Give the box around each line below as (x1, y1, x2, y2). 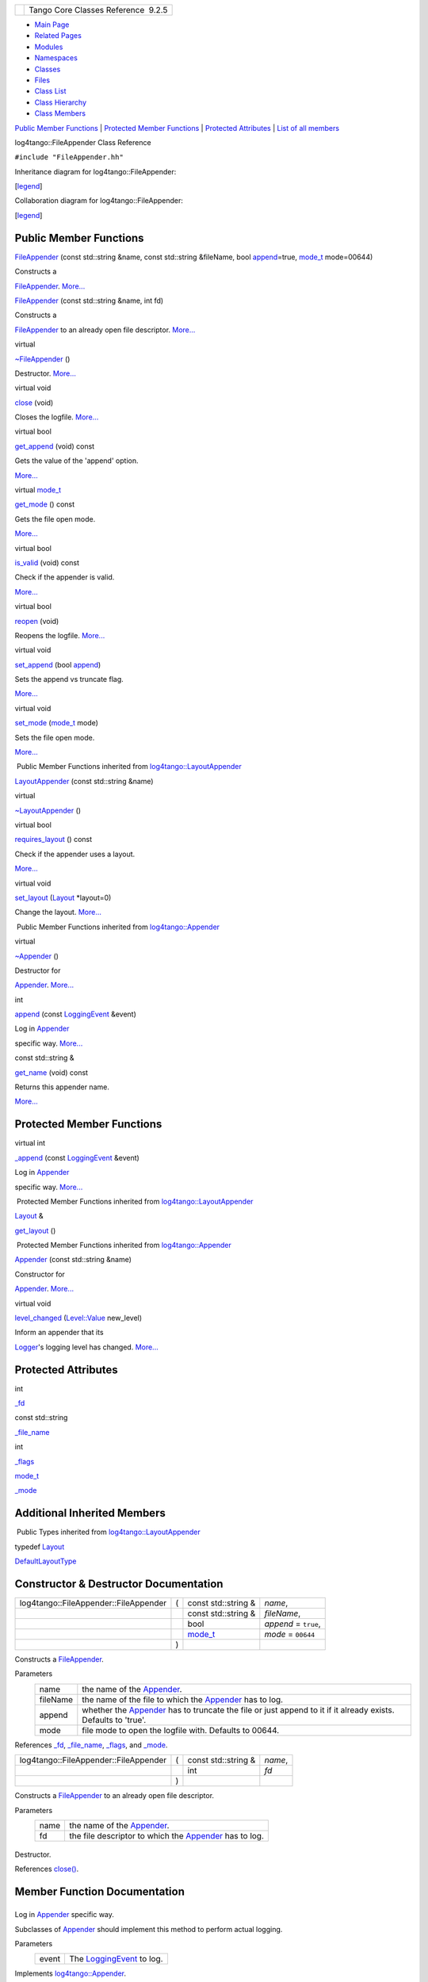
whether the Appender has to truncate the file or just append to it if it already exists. (82, 1705, 396, 1716)
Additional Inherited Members (14, 1506, 166, 1520)
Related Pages (34, 31, 82, 40)
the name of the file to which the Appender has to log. (82, 1693, 284, 1705)
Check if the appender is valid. (14, 572, 115, 582)
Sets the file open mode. (14, 733, 95, 742)
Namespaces (34, 53, 78, 63)
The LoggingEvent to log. (68, 1953, 163, 1965)
